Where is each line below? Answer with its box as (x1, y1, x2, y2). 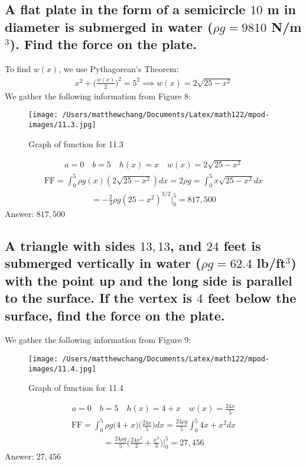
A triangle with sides (5, 236, 135, 254)
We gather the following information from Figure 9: (5, 334, 191, 346)
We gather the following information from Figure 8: (5, 89, 191, 102)
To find (5, 62, 31, 75)
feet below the (207, 289, 297, 307)
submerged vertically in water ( (5, 254, 201, 272)
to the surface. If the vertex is (5, 289, 193, 307)
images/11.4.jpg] (28, 364, 96, 373)
